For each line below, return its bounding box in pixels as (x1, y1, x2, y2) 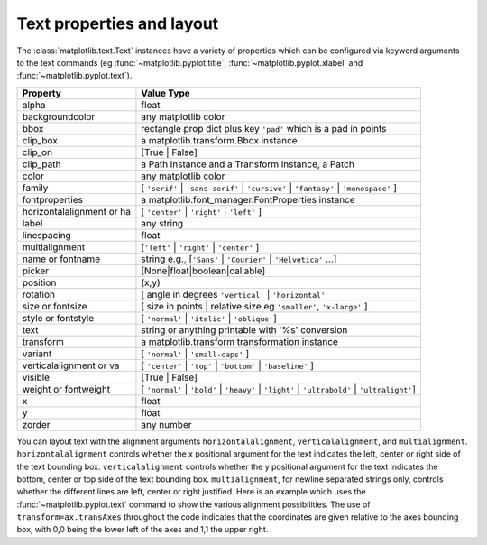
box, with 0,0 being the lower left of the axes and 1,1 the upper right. (16, 524, 269, 535)
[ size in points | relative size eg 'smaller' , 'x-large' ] (141, 300, 369, 312)
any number (141, 418, 193, 430)
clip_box (22, 134, 59, 146)
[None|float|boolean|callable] (141, 264, 266, 277)
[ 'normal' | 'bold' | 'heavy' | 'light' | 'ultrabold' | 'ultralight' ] (141, 383, 417, 395)
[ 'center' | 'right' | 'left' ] (141, 205, 262, 217)
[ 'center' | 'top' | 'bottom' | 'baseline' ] (141, 359, 315, 372)
